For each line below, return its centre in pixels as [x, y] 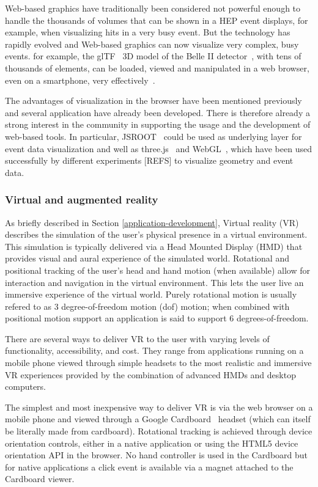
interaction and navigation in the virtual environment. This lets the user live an [154, 282]
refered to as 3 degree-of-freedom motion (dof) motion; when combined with [147, 306]
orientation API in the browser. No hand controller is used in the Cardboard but [157, 455]
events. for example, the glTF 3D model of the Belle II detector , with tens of [153, 56]
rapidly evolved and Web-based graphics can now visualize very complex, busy [152, 44]
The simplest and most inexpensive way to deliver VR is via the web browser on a [159, 407]
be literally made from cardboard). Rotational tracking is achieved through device [159, 431]
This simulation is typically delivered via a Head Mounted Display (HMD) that [154, 246]
